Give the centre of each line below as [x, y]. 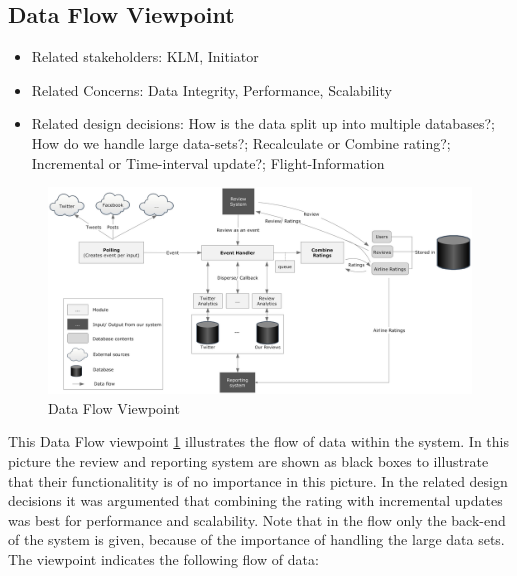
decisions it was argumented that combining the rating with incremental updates [255, 500]
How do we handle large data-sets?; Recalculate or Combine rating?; [241, 142]
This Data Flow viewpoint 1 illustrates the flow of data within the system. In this [258, 441]
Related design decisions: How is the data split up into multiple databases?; [263, 123]
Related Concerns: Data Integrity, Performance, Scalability [211, 89]
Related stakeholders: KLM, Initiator [145, 56]
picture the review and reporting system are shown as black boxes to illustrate [248, 460]
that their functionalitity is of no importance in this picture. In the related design [258, 480]
